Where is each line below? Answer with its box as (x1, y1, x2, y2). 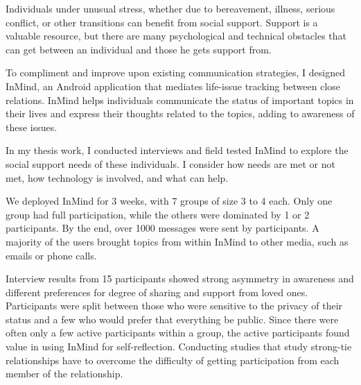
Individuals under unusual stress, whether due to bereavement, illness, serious (6, 1, 335, 15)
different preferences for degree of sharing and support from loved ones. (6, 284, 308, 299)
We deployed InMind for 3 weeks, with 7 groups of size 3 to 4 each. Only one (6, 194, 333, 208)
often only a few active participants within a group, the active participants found (6, 325, 350, 340)
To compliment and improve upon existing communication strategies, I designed (6, 65, 345, 80)
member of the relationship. (6, 366, 123, 381)
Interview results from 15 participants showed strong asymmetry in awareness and (6, 271, 354, 286)
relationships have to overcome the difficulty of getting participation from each (6, 352, 340, 367)
